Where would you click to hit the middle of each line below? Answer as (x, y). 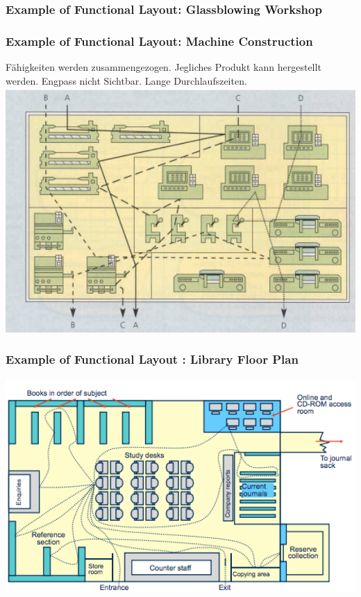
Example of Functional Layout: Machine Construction (159, 41)
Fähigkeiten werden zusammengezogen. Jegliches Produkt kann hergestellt (163, 67)
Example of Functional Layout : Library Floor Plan (152, 359)
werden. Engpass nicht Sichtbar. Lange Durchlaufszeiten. (126, 80)
